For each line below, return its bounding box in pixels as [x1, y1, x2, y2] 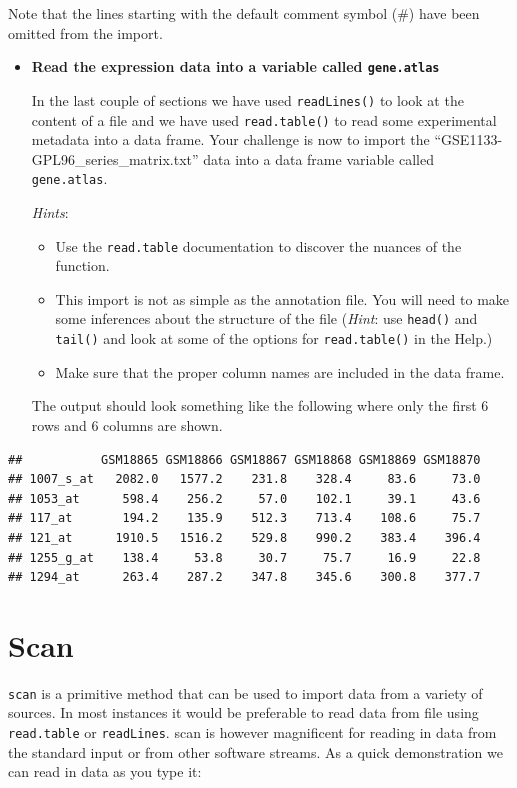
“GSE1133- [434, 129, 503, 150]
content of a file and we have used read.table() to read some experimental [31, 109, 497, 130]
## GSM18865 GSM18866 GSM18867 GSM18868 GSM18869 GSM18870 [8, 452, 481, 467]
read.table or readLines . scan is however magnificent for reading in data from [8, 722, 497, 743]
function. [55, 255, 110, 276]
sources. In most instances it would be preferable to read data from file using [8, 702, 479, 723]
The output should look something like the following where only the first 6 [31, 395, 489, 416]
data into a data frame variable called [203, 148, 434, 169]
